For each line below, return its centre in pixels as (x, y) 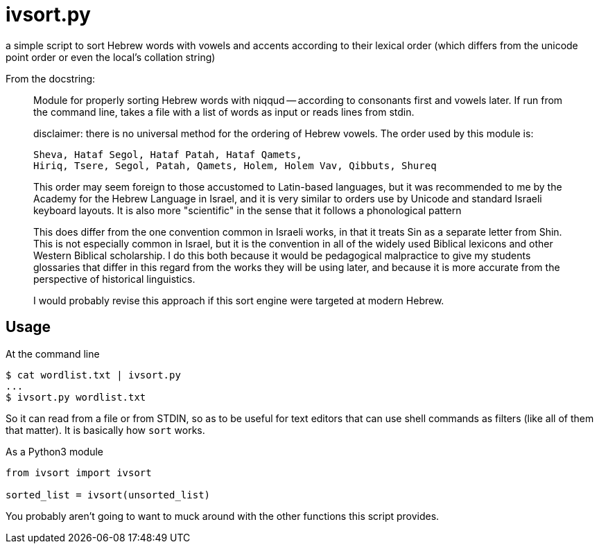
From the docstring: (51, 78)
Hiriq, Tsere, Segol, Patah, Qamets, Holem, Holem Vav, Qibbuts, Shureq (235, 165)
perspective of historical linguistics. (114, 279)
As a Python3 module (54, 451)
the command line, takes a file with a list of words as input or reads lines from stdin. (224, 112)
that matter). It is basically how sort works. (105, 430)
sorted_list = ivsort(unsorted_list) (108, 495)
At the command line (53, 354)
